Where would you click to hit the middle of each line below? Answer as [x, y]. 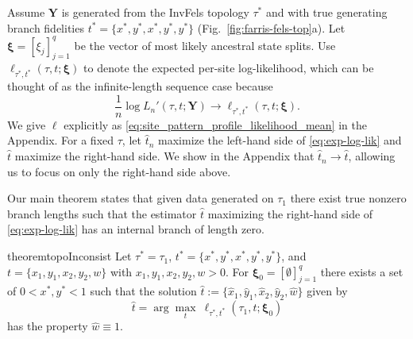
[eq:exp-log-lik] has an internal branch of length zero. [136, 229]
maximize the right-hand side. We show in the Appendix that [164, 156]
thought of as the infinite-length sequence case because [140, 86]
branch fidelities [46, 27]
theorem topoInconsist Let [69, 256]
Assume [26, 12]
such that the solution [143, 291]
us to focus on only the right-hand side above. [119, 171]
